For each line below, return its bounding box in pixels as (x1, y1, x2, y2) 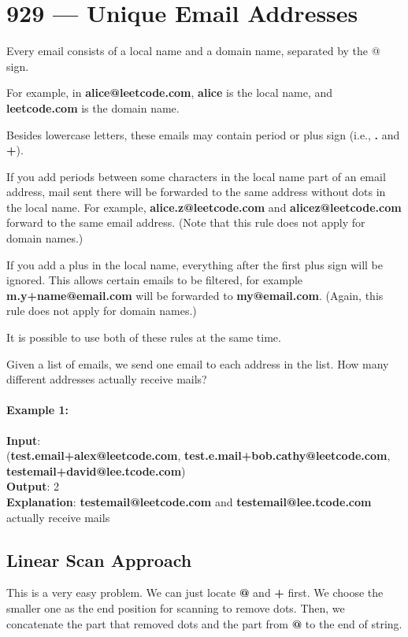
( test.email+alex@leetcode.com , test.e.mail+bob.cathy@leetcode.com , (6, 447, 391, 464)
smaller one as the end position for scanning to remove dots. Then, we (6, 599, 345, 616)
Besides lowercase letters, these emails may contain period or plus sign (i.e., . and (6, 126, 400, 143)
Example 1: (6, 402, 69, 418)
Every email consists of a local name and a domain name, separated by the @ (6, 43, 380, 59)
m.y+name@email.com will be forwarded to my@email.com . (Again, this (6, 287, 384, 303)
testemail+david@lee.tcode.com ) (6, 462, 186, 479)
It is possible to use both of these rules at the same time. (6, 329, 281, 346)
